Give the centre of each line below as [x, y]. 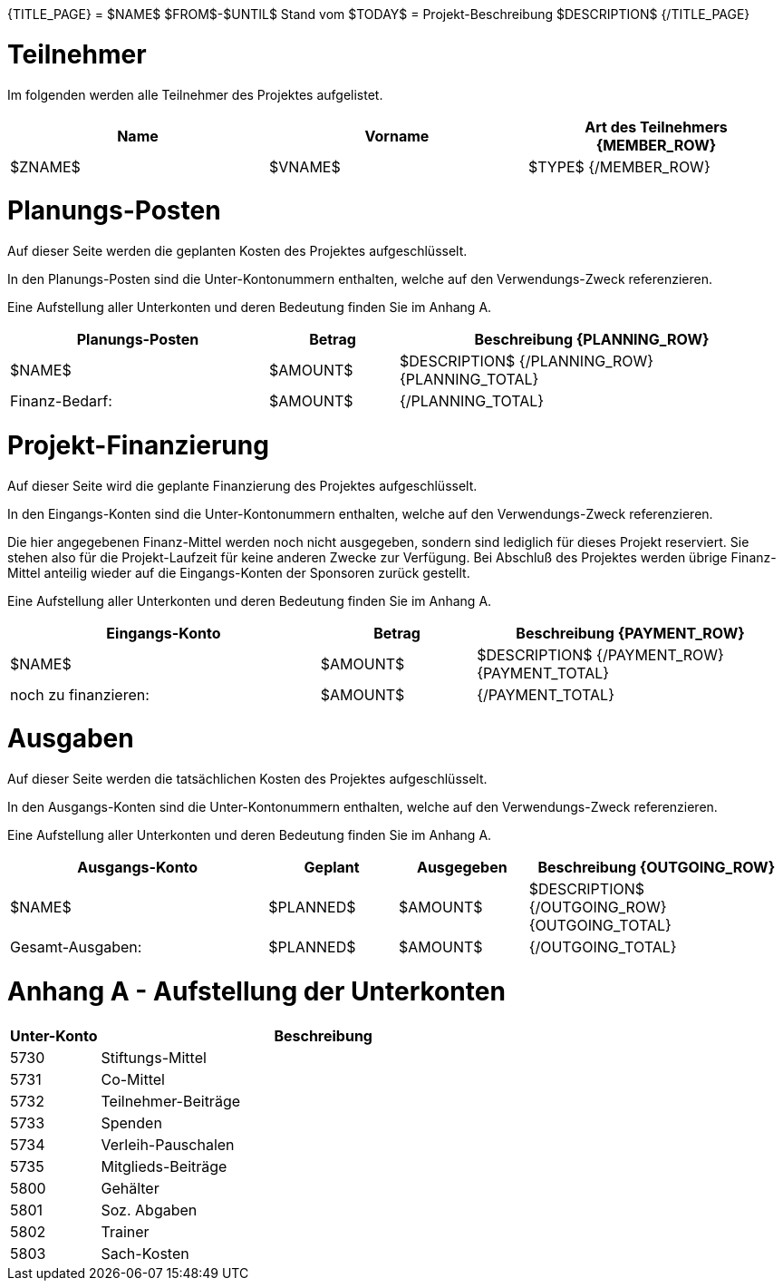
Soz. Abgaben [149, 1210]
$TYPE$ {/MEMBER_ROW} [619, 166]
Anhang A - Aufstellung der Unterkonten [256, 991]
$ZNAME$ [45, 166]
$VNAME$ [304, 166]
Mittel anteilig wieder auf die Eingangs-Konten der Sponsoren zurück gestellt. [239, 572]
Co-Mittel [133, 1079]
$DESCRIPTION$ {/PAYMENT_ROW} [600, 654]
